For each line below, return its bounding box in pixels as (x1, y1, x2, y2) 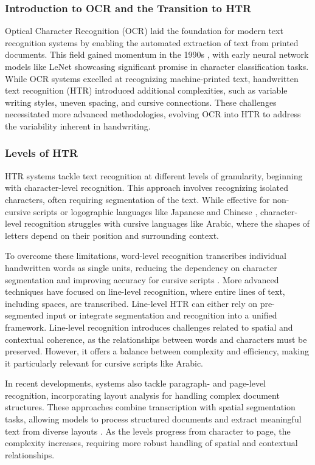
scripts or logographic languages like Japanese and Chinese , (33, 205, 258, 218)
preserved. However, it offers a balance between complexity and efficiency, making (5, 345, 309, 357)
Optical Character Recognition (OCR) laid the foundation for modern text (5, 24, 283, 37)
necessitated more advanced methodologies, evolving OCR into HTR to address (5, 108, 301, 120)
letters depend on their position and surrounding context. (5, 229, 220, 241)
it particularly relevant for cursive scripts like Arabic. (5, 356, 204, 369)
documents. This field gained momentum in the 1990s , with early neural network (5, 48, 309, 61)
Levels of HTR (5, 145, 78, 160)
